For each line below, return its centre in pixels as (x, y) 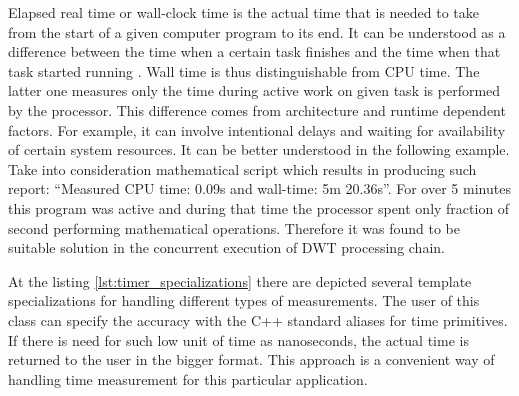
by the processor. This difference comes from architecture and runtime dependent (257, 109)
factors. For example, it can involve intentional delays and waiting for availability (257, 129)
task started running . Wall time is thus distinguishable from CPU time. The (244, 70)
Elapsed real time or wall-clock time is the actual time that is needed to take (243, 12)
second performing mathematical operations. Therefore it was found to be (234, 227)
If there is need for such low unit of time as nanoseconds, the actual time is (238, 339)
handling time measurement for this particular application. (188, 378)
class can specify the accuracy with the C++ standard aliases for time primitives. (258, 319)
